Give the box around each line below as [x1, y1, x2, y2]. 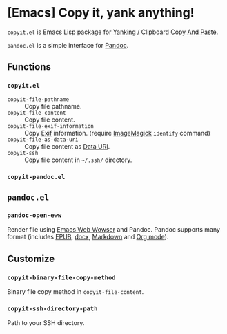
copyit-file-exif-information [7, 122, 95, 129]
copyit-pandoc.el [7, 173, 66, 180]
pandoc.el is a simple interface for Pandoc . [7, 41, 129, 49]
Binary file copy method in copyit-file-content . [7, 287, 144, 295]
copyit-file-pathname [7, 95, 70, 103]
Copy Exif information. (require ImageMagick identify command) [24, 129, 210, 137]
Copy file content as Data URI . [24, 142, 110, 150]
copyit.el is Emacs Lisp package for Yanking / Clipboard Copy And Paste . [7, 28, 219, 36]
